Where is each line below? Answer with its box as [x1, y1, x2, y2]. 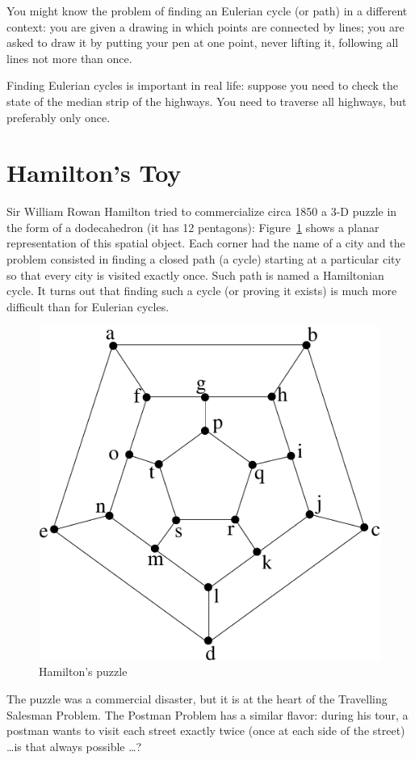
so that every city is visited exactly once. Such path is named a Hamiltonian [6, 266, 384, 283]
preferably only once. [6, 108, 111, 125]
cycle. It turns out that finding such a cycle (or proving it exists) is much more [6, 282, 397, 299]
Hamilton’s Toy [6, 156, 182, 189]
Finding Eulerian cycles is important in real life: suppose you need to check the [6, 77, 398, 94]
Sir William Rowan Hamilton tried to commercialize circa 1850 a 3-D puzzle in [6, 203, 397, 220]
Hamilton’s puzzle [39, 663, 128, 680]
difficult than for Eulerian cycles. [6, 298, 170, 315]
